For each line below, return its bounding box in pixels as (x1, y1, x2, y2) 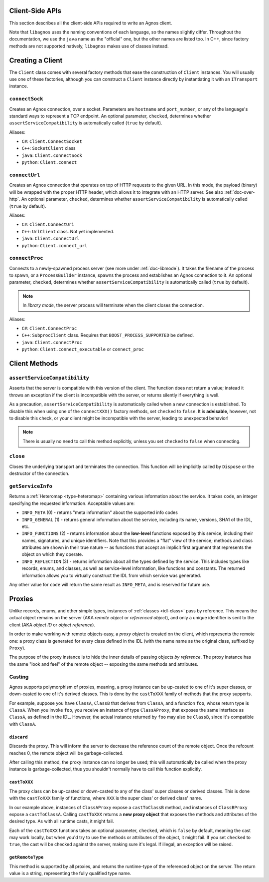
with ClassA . (9, 721, 37, 727)
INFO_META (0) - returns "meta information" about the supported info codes (21, 509, 178, 515)
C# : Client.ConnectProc (21, 325, 77, 331)
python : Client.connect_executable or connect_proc (21, 346, 144, 352)
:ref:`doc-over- (224, 189, 255, 195)
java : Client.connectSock (21, 152, 82, 158)
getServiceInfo (9, 482, 52, 489)
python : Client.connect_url (21, 242, 88, 248)
